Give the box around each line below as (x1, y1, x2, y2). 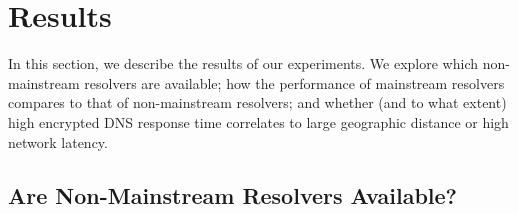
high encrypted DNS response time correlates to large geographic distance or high (8, 111, 509, 132)
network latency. (8, 131, 108, 152)
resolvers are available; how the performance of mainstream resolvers (84, 72, 505, 93)
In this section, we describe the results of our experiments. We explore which (8, 53, 479, 74)
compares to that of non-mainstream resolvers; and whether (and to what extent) (8, 92, 507, 113)
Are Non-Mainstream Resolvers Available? (8, 180, 457, 211)
